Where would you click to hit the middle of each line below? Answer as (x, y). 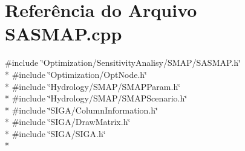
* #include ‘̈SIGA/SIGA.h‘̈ (55, 133)
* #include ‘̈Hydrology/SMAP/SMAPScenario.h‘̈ (96, 98)
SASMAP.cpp (64, 34)
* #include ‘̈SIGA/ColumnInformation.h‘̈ (81, 110)
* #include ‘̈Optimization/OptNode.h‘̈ (76, 74)
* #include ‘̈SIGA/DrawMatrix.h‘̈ (68, 122)
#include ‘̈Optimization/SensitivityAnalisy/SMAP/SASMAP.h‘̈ (123, 63)
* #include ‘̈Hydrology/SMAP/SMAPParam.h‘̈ (93, 86)
